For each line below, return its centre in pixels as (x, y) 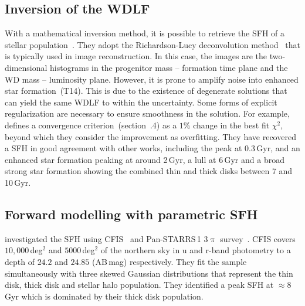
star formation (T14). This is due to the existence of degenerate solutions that (146, 91)
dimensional (26, 67)
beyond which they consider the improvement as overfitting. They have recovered (150, 136)
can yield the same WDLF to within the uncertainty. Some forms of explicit (141, 102)
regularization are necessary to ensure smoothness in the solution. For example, (147, 113)
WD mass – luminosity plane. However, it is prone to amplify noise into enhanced (152, 79)
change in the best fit (231, 125)
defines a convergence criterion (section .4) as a (91, 125)
